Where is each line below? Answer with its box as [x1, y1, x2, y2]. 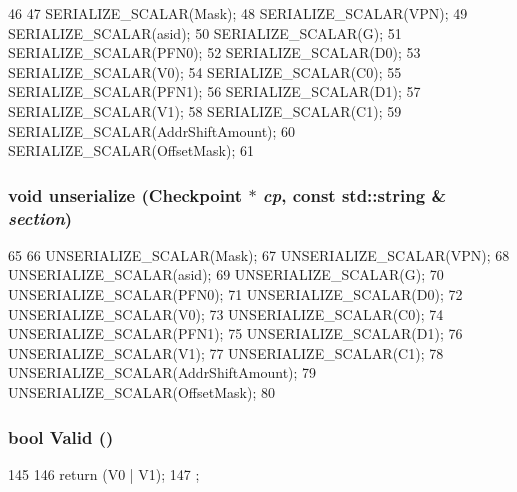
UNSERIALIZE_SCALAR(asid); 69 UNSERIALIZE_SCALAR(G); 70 [8, 264, 444, 285]
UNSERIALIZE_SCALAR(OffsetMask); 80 [8, 382, 275, 403]
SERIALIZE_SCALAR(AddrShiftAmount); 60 [8, 120, 296, 141]
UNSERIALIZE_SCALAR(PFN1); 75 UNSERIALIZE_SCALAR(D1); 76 [8, 323, 463, 344]
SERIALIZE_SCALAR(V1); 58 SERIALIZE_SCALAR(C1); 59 [8, 100, 402, 121]
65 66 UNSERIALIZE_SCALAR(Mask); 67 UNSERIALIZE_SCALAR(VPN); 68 [8, 244, 510, 265]
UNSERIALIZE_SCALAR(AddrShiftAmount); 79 [8, 362, 317, 383]
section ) [8, 205, 73, 230]
